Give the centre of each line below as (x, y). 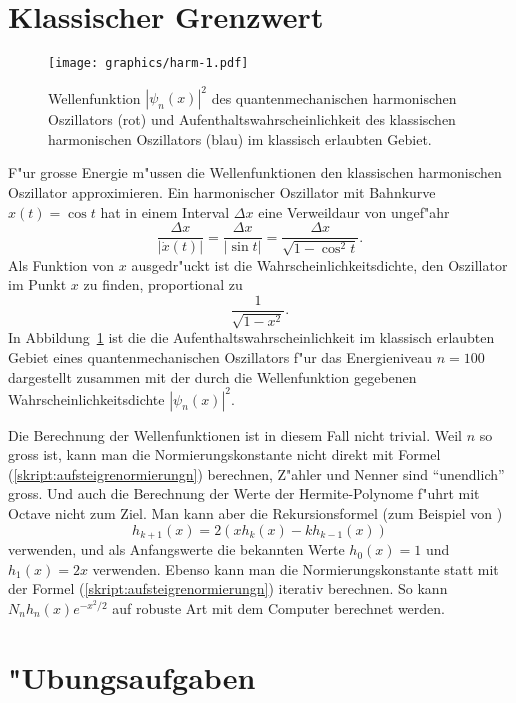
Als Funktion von (61, 264)
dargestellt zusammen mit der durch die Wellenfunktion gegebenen (212, 376)
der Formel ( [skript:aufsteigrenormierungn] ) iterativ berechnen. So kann (228, 588)
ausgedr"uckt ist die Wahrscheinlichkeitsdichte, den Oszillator (319, 264)
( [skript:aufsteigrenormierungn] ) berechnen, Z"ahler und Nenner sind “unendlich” (256, 473)
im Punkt (37, 284)
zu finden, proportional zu (163, 284)
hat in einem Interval (165, 211)
